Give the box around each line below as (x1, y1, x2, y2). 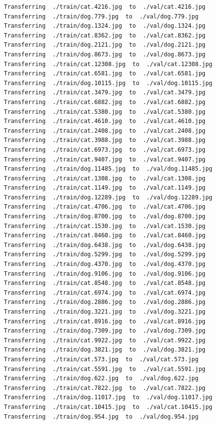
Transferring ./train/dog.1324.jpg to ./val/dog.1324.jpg (4, 22, 206, 30)
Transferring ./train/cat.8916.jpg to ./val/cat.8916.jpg (4, 318, 206, 325)
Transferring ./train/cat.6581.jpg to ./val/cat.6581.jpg (4, 70, 206, 77)
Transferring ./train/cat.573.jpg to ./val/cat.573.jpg (4, 355, 199, 363)
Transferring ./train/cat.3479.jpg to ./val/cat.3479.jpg (4, 89, 206, 96)
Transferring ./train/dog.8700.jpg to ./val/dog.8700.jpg (4, 213, 206, 220)
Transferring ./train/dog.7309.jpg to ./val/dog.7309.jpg (4, 327, 206, 335)
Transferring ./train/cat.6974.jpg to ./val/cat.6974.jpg (4, 289, 206, 296)
